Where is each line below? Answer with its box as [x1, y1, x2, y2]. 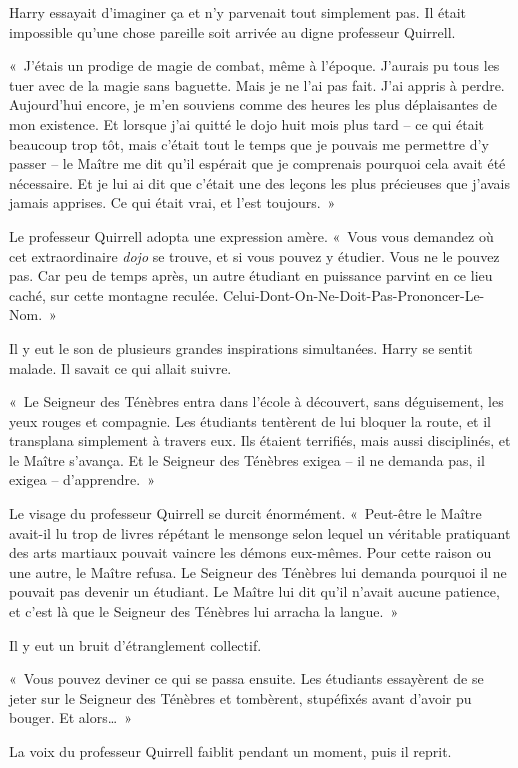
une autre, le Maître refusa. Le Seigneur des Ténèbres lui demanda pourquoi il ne [9, 561, 507, 582]
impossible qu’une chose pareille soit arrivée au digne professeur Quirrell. [9, 21, 456, 42]
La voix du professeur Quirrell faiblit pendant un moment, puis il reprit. [9, 741, 452, 761]
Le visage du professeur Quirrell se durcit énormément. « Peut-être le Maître [9, 503, 482, 524]
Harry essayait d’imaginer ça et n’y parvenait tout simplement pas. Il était [9, 2, 467, 22]
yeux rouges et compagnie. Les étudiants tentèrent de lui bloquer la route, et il [9, 410, 492, 431]
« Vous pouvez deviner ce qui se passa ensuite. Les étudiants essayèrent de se [9, 668, 484, 689]
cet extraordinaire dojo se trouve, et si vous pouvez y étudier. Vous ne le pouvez [9, 245, 500, 266]
